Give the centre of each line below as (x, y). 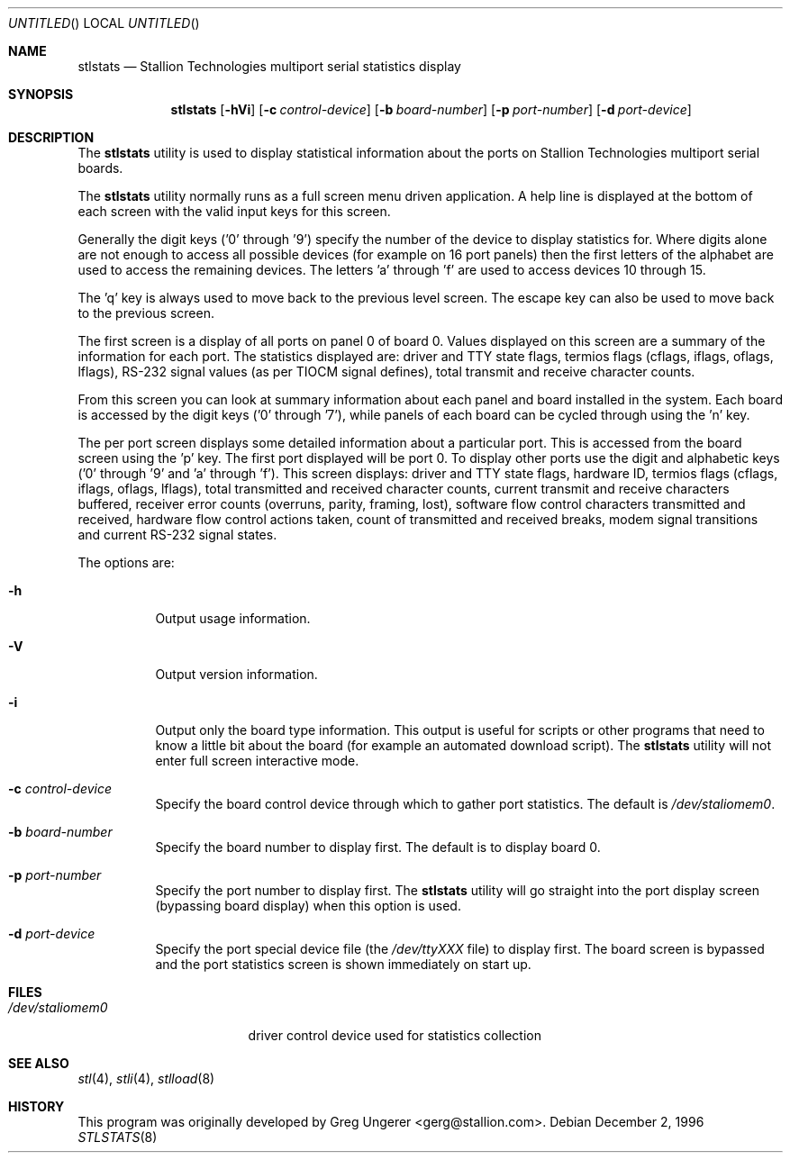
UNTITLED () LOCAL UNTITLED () (104, 23)
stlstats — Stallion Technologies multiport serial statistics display (269, 66)
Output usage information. (233, 618)
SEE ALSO (39, 1063)
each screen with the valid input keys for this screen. (234, 211)
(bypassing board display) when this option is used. (308, 906)
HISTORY (36, 1106)
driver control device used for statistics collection (395, 1035)
